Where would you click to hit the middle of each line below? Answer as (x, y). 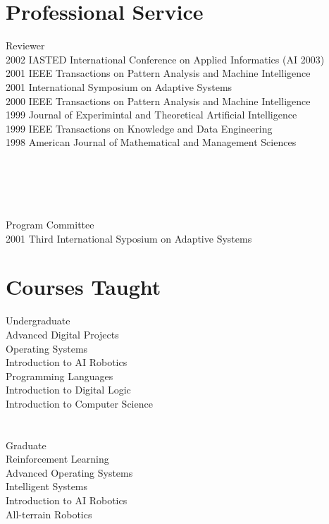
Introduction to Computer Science (79, 403)
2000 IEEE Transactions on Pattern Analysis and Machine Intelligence (158, 100)
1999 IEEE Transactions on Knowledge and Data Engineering (139, 128)
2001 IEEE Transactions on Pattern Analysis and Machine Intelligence (158, 73)
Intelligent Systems (47, 486)
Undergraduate (38, 321)
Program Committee (50, 224)
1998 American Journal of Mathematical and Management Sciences (151, 142)
